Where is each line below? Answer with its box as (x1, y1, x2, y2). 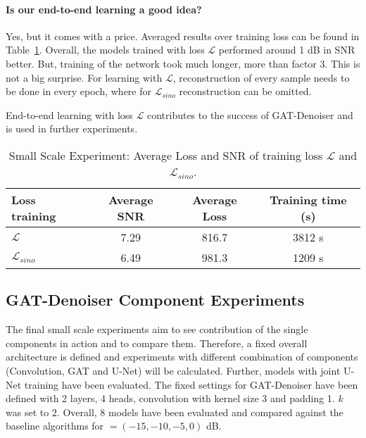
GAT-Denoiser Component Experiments (6, 289, 305, 311)
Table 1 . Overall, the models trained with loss (6, 42, 205, 57)
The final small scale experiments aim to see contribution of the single (6, 322, 308, 337)
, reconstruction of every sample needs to (172, 70, 350, 85)
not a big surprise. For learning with (6, 70, 163, 85)
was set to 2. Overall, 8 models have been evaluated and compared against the (6, 404, 343, 419)
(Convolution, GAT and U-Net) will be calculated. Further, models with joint (6, 363, 341, 377)
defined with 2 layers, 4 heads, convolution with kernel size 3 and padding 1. (6, 391, 335, 406)
